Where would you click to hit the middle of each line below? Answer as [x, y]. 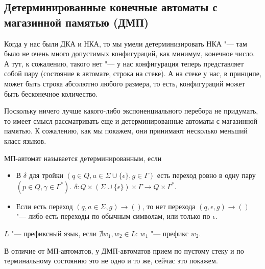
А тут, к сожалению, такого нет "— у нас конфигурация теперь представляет [124, 63]
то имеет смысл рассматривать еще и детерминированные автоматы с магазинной [131, 120]
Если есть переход [44, 206]
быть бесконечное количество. [51, 93]
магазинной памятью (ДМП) [77, 22]
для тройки [46, 175]
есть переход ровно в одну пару [206, 175]
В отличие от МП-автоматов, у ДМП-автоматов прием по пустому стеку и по [124, 250]
